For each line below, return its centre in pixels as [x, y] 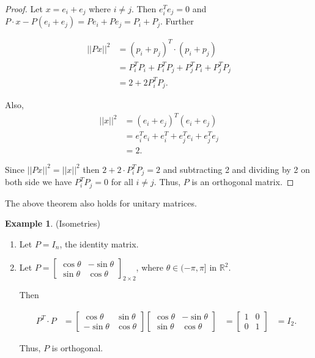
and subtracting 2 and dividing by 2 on [236, 169]
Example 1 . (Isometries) [53, 223]
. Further [177, 21]
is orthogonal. [77, 347]
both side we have [39, 182]
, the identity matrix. [99, 243]
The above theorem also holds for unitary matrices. [101, 203]
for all [122, 182]
